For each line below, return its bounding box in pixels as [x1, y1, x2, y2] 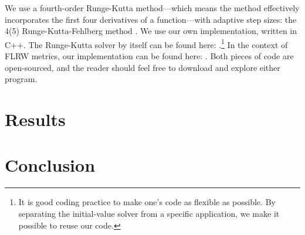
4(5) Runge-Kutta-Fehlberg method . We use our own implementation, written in [5, 25, 297, 37]
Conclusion [5, 153, 96, 177]
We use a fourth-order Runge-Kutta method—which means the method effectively [5, 2, 300, 13]
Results [5, 107, 66, 131]
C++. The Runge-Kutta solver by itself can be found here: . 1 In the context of [5, 36, 288, 50]
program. [5, 73, 38, 85]
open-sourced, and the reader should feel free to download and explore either [5, 61, 280, 73]
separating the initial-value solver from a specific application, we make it [18, 207, 280, 219]
